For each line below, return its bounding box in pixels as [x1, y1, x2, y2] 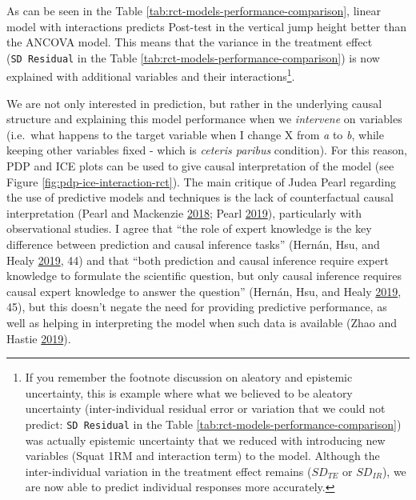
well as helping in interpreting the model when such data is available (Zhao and [6, 314, 397, 330]
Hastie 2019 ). [6, 330, 71, 346]
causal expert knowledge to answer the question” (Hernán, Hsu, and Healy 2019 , [6, 282, 402, 299]
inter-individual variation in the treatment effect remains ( [25, 462, 312, 479]
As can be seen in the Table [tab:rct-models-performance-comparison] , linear [6, 2, 381, 18]
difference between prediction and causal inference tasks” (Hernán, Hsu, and [6, 236, 380, 253]
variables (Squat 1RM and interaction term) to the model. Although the [25, 447, 380, 464]
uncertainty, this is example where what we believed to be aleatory [25, 384, 353, 401]
